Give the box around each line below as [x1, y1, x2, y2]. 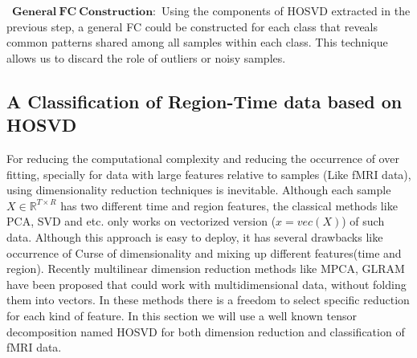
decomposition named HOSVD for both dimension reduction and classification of [6, 323, 405, 340]
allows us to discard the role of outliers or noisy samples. [6, 49, 286, 66]
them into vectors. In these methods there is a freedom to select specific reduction [6, 291, 410, 308]
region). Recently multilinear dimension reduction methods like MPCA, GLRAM [6, 260, 405, 277]
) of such [341, 213, 385, 230]
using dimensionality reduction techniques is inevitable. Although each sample [6, 181, 391, 198]
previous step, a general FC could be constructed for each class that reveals [6, 18, 378, 35]
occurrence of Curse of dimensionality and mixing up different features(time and [6, 244, 402, 261]
